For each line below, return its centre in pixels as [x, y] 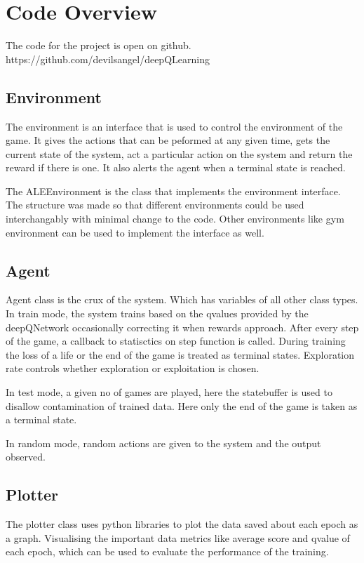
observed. [26, 457]
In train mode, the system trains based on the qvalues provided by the [157, 313]
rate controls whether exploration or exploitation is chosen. [133, 368]
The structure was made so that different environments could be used [155, 205]
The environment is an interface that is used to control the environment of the [174, 126]
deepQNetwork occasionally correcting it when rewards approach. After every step [182, 327]
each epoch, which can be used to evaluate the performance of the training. [167, 551]
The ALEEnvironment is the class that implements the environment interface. [173, 191]
